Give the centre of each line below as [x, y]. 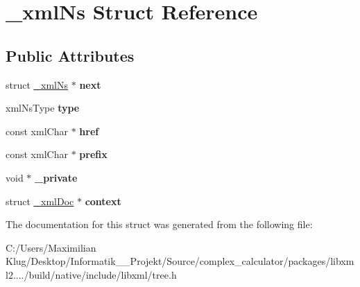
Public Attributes [70, 55]
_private [56, 177]
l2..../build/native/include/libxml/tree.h [91, 274]
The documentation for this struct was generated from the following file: [159, 224]
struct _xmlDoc [40, 201]
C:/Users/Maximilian [51, 247]
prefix [93, 154]
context [103, 201]
